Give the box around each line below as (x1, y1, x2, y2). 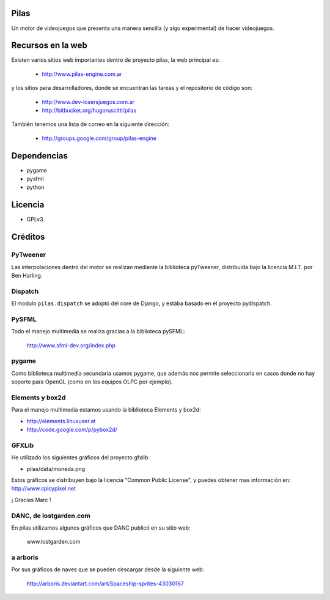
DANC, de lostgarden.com (11, 511, 91, 520)
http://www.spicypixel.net (11, 485, 76, 492)
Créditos (11, 232, 45, 242)
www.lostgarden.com (26, 538, 81, 546)
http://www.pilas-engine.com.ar (42, 70, 122, 78)
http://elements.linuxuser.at (26, 417, 96, 424)
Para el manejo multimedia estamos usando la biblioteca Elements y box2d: (11, 406, 201, 413)
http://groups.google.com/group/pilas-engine (42, 135, 157, 142)
